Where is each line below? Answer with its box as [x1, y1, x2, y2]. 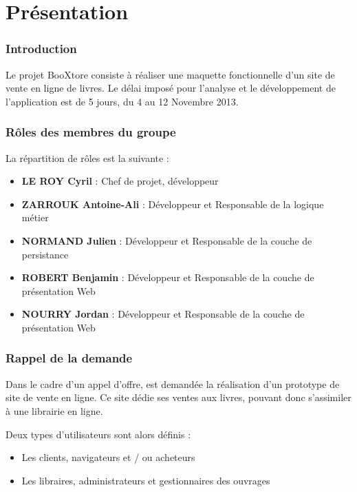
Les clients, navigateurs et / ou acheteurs [21, 450, 195, 464]
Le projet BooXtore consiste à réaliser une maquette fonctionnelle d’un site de [6, 67, 335, 81]
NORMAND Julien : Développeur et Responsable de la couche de [21, 233, 312, 247]
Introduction [6, 40, 77, 57]
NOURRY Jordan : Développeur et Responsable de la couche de [21, 307, 305, 321]
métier [21, 210, 49, 225]
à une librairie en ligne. [6, 403, 103, 418]
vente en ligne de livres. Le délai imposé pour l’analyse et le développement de [6, 81, 336, 95]
